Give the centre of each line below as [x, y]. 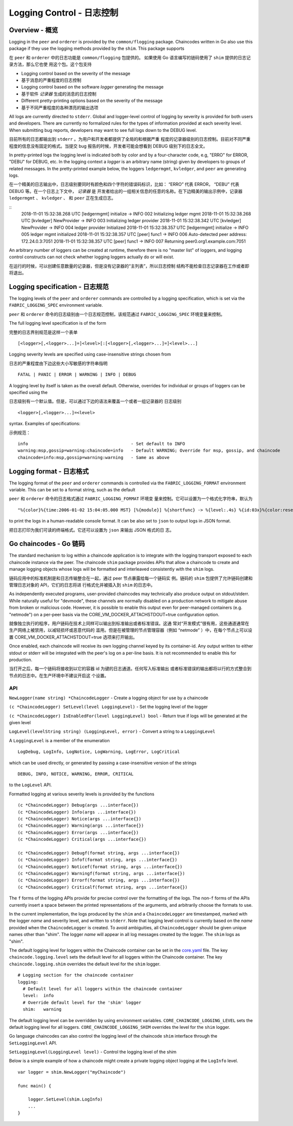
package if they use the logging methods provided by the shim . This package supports [97, 48]
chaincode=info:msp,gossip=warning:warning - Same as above [94, 457]
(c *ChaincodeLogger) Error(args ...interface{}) [78, 832]
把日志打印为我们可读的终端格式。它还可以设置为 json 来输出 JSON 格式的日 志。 [92, 530]
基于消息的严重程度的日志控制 [51, 80]
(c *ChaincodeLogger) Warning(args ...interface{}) [81, 826]
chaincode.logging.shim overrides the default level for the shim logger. [85, 964]
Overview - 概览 [33, 30]
